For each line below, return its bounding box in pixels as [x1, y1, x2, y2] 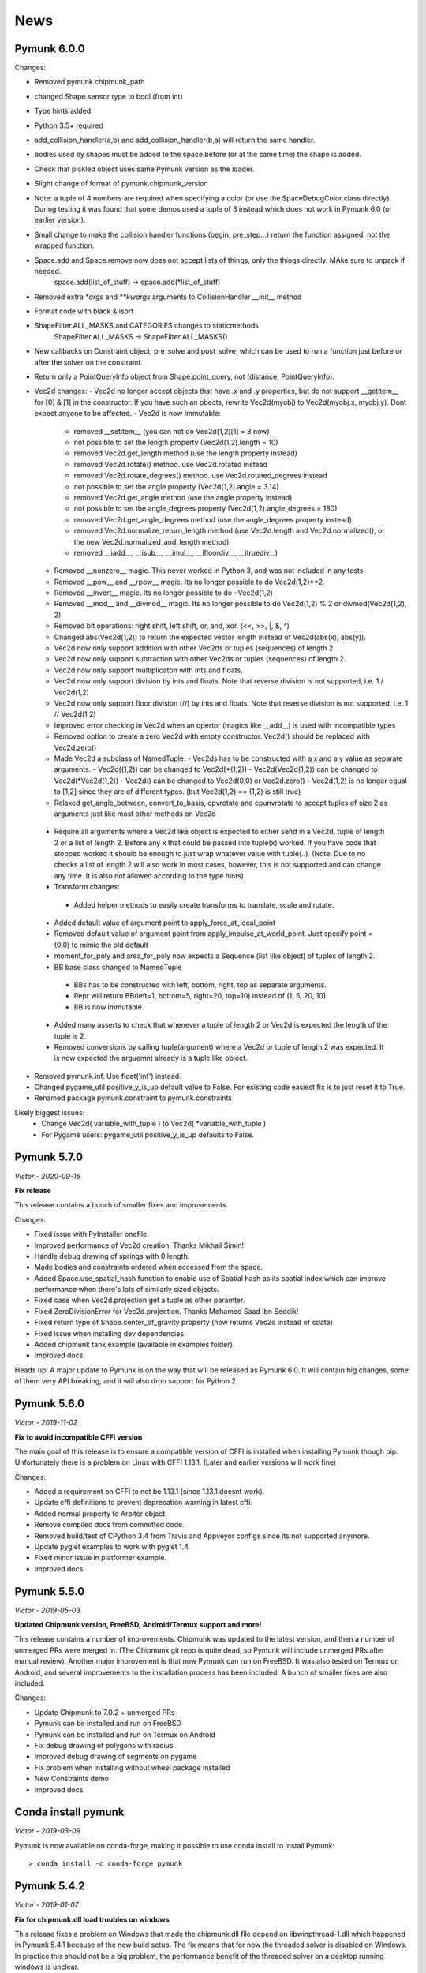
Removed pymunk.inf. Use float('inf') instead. [34, 1071, 181, 1080]
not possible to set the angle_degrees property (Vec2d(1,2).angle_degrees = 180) [73, 504, 338, 513]
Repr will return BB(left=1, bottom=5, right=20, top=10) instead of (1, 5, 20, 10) [73, 991, 327, 1001]
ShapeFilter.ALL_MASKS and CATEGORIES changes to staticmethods [34, 320, 260, 331]
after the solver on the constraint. [34, 358, 144, 367]
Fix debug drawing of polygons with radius [34, 1741, 174, 1750]
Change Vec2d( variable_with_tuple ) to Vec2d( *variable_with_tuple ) [41, 1119, 267, 1129]
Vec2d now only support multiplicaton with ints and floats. [54, 665, 244, 675]
